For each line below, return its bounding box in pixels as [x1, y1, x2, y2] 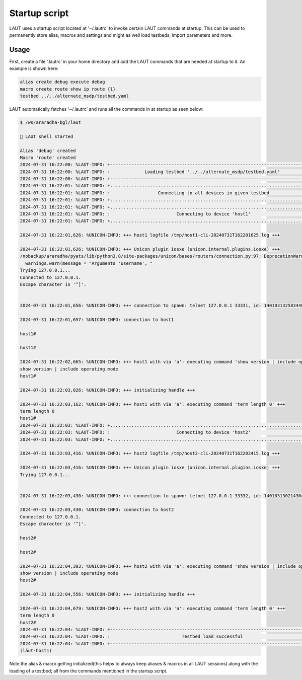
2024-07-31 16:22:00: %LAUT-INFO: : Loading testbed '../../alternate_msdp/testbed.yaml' [20, 169, 280, 175]
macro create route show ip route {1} [20, 86, 116, 92]
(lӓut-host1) [20, 648, 52, 654]
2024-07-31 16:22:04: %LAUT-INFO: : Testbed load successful [20, 634, 243, 639]
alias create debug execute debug [20, 79, 105, 85]
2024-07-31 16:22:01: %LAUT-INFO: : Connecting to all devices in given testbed [20, 190, 269, 196]
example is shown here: [9, 65, 59, 71]
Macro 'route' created [20, 155, 76, 161]
